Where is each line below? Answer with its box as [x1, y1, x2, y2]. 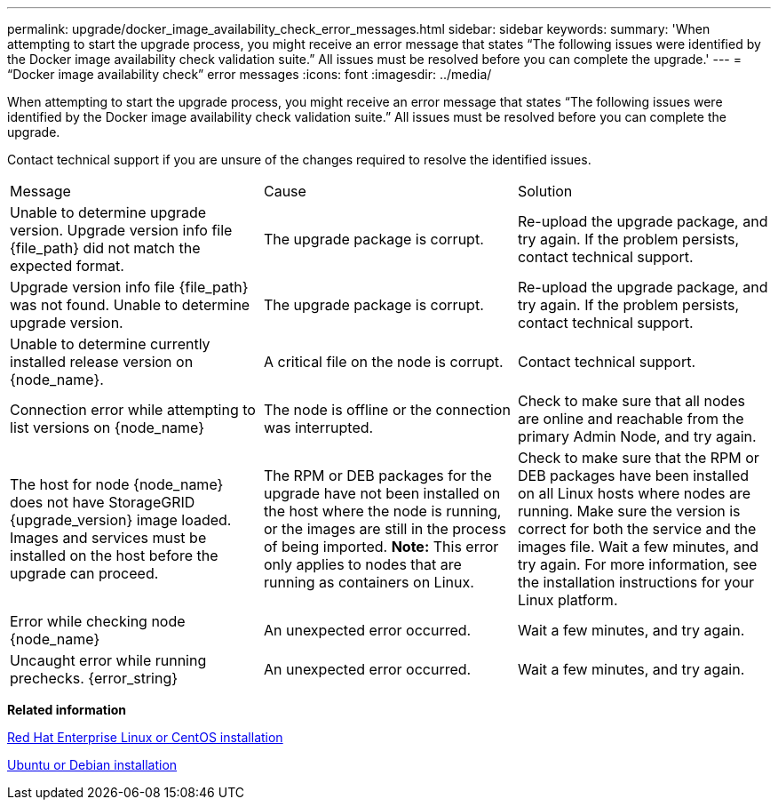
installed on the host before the [10, 547, 218, 564]
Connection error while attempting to [10, 401, 256, 419]
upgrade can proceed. [10, 564, 159, 582]
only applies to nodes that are [263, 555, 462, 573]
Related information [7, 702, 127, 717]
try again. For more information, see [517, 555, 758, 573]
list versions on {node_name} [10, 419, 205, 436]
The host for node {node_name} [10, 475, 224, 493]
